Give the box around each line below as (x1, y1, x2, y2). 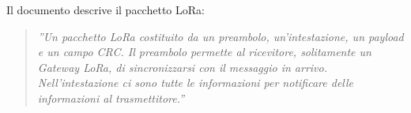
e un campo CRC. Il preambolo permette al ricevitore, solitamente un (37, 43, 371, 60)
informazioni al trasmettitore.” (37, 89, 185, 106)
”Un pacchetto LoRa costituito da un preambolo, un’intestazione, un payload (37, 28, 404, 44)
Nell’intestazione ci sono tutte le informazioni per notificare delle (37, 74, 354, 91)
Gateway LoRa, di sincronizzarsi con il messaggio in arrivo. (37, 58, 328, 75)
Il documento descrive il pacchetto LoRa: (6, 2, 205, 17)
